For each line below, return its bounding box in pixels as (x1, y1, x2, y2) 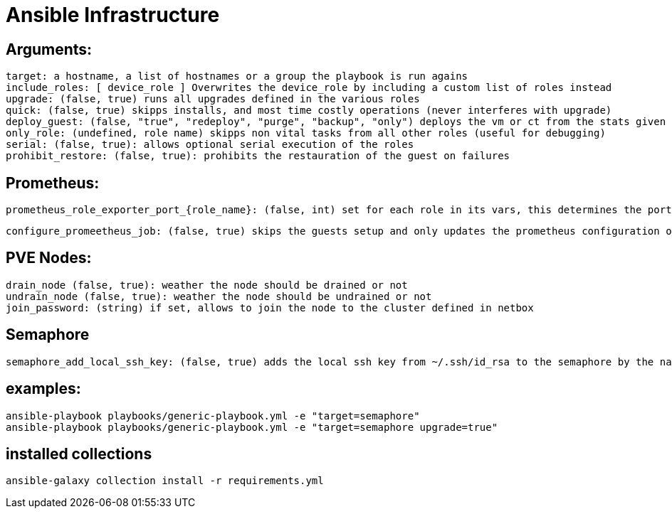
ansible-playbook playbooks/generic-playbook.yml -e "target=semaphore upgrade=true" (6, 421, 498, 433)
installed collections (6, 444, 152, 463)
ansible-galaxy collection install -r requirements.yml (6, 475, 324, 487)
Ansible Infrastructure (6, 3, 220, 27)
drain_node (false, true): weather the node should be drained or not (6, 279, 408, 291)
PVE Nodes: (6, 249, 92, 267)
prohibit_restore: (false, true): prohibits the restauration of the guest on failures (6, 150, 510, 162)
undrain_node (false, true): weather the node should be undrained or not (6, 290, 432, 302)
